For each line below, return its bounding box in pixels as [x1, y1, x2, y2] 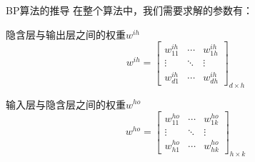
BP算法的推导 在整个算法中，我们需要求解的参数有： [6, 3, 254, 17]
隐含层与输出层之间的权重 [6, 26, 126, 41]
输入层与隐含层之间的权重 [6, 96, 126, 111]
